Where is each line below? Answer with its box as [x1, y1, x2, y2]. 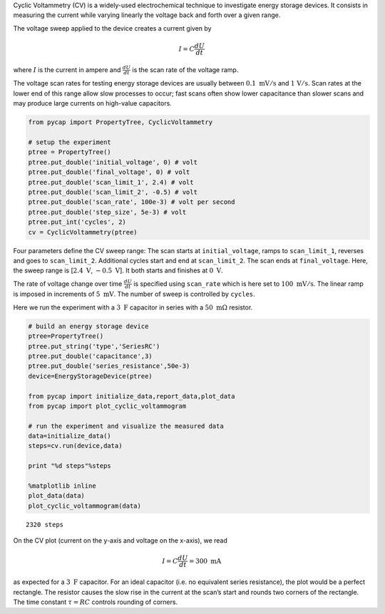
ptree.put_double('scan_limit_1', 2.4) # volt [28, 178, 194, 186]
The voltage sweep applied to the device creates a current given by [13, 24, 212, 32]
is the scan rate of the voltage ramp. [132, 65, 239, 74]
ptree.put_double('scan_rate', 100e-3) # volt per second [28, 198, 235, 206]
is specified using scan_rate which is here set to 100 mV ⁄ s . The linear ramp [133, 279, 364, 288]
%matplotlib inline [28, 482, 96, 490]
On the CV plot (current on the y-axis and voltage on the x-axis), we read [13, 536, 227, 545]
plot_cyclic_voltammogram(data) [28, 501, 142, 510]
